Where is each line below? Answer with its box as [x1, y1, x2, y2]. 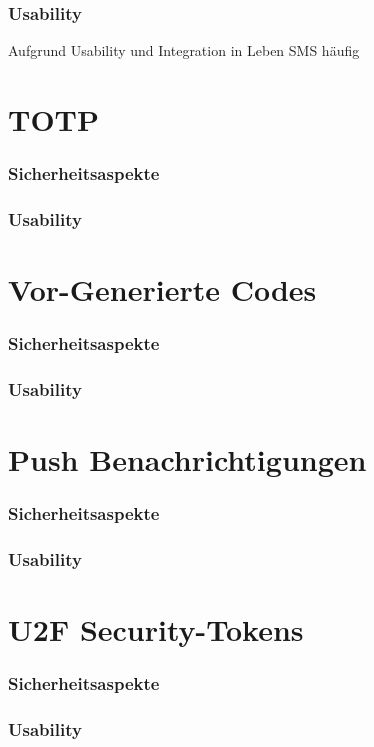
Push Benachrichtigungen [8, 439, 367, 480]
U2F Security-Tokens [8, 609, 304, 650]
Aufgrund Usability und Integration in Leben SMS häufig [8, 40, 360, 61]
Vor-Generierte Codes [8, 269, 317, 310]
